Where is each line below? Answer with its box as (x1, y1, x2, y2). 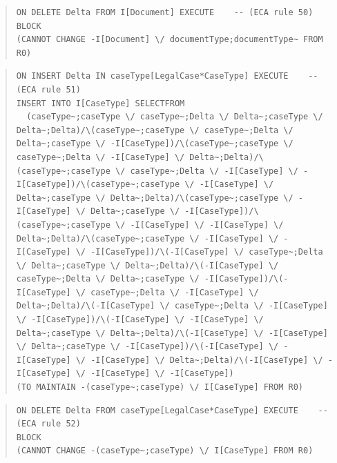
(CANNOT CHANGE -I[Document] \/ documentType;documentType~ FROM (16, 35, 323, 45)
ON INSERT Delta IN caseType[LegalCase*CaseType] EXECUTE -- (16, 71, 318, 81)
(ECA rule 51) (16, 84, 81, 95)
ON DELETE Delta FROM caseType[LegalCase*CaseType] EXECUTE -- (16, 405, 328, 415)
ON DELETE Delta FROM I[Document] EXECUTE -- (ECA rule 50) (16, 8, 314, 17)
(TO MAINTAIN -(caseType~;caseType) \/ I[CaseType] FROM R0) (16, 382, 304, 393)
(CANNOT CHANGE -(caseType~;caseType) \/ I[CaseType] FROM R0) (16, 446, 314, 456)
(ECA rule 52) (16, 419, 81, 429)
